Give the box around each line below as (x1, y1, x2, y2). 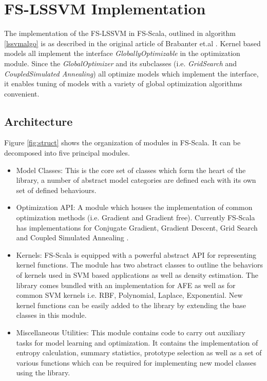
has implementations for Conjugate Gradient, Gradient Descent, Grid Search (16, 222, 258, 233)
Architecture (4, 113, 73, 129)
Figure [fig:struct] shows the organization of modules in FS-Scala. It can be (4, 137, 241, 148)
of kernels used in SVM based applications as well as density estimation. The (16, 270, 258, 280)
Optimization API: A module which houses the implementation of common (16, 202, 253, 213)
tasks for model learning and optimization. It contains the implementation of (16, 337, 258, 348)
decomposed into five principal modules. (4, 147, 130, 158)
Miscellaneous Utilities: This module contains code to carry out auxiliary (16, 327, 245, 337)
